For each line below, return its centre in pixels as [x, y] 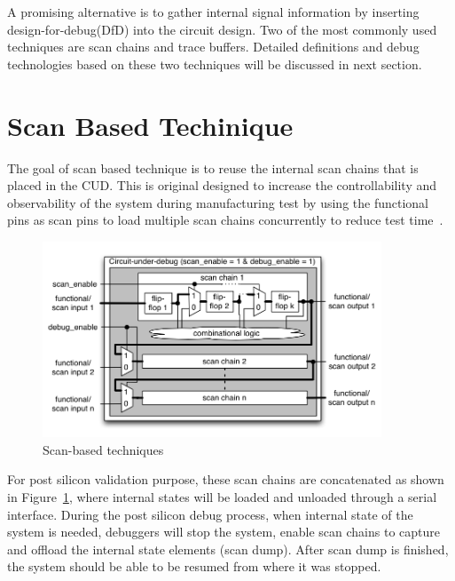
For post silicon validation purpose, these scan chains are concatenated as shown [226, 479]
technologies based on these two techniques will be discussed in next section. [215, 64]
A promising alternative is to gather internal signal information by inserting [213, 12]
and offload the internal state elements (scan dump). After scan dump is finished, [228, 549]
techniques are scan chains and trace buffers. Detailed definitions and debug [213, 47]
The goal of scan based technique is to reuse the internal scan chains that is [213, 167]
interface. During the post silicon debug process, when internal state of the [210, 514]
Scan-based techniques [103, 449]
